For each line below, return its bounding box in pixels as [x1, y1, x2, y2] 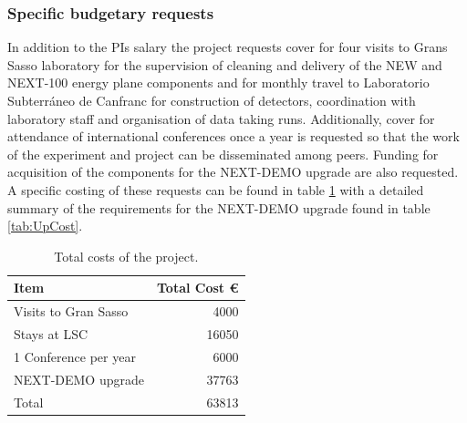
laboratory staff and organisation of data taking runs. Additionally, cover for [7, 108, 435, 128]
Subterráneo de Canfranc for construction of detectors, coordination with [7, 91, 416, 109]
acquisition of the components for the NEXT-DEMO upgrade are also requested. [7, 162, 459, 181]
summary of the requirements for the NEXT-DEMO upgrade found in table [7, 198, 431, 217]
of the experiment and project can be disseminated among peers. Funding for [7, 144, 439, 163]
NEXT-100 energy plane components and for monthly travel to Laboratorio [7, 73, 430, 92]
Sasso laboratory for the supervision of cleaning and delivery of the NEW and [7, 55, 442, 74]
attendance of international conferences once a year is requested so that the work [7, 127, 460, 146]
